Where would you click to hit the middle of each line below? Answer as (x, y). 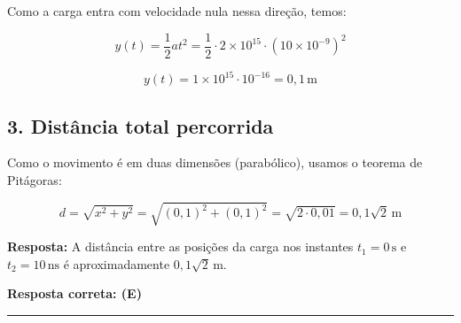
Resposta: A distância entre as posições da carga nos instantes (180, 246)
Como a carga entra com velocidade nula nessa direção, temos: (177, 11)
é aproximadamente (117, 263)
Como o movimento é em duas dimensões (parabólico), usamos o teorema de (215, 162)
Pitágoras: (35, 179)
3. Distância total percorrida (141, 125)
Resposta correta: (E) (74, 293)
